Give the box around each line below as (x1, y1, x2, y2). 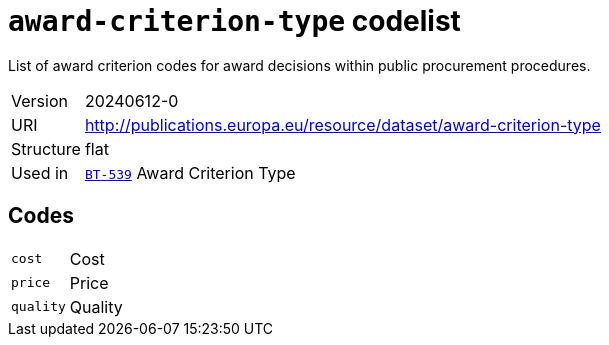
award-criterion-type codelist (8, 4, 461, 38)
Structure (11, 138, 81, 159)
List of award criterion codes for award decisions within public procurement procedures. (8, 56, 591, 74)
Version (11, 90, 68, 111)
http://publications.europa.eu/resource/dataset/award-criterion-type (84, 114, 601, 135)
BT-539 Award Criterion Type (84, 162, 296, 183)
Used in (11, 162, 69, 183)
